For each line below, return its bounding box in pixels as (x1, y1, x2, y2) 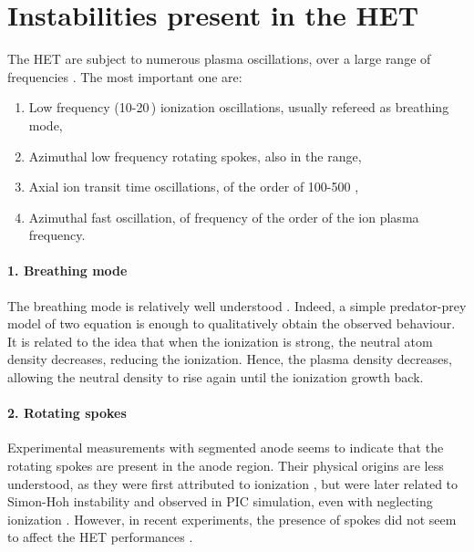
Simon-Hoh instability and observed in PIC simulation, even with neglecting (7, 492, 433, 511)
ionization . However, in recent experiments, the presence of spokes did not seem (7, 509, 457, 528)
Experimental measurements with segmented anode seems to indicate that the (7, 438, 444, 457)
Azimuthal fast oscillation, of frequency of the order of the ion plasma (28, 207, 419, 226)
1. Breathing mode (7, 261, 128, 280)
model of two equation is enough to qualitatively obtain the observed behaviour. (7, 314, 456, 333)
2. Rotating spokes (7, 403, 127, 422)
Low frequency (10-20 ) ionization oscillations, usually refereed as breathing (28, 98, 449, 117)
